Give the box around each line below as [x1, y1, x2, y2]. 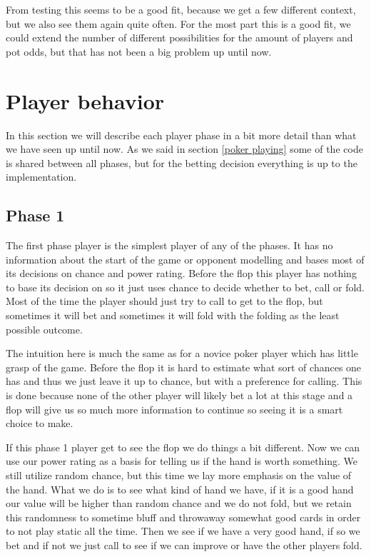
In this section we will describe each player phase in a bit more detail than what [6, 127, 357, 142]
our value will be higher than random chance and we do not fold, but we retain [6, 496, 352, 511]
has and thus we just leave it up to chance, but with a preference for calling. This [6, 373, 362, 388]
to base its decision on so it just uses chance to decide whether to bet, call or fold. [6, 279, 365, 294]
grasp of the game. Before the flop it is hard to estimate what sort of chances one [6, 359, 362, 374]
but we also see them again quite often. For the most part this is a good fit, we [6, 16, 351, 31]
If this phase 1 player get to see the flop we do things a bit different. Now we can [6, 439, 360, 454]
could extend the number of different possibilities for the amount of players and [6, 30, 353, 45]
